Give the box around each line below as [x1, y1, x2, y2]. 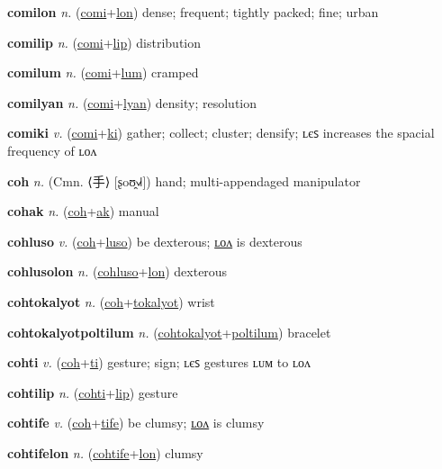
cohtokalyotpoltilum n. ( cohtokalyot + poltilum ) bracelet [7, 322, 331, 341]
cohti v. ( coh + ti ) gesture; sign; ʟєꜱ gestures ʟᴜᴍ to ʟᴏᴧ [7, 353, 311, 372]
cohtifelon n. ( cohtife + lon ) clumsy [7, 443, 203, 462]
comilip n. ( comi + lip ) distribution [7, 32, 202, 51]
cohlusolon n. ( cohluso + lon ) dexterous [7, 262, 228, 281]
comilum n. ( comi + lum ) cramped [7, 63, 199, 82]
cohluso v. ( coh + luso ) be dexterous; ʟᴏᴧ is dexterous [7, 231, 302, 250]
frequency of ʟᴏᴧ [7, 140, 97, 159]
